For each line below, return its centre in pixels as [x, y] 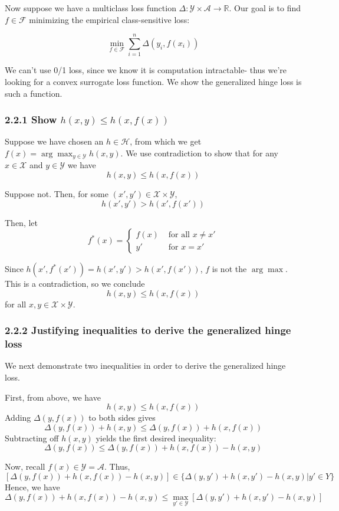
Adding [18, 417]
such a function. [34, 93]
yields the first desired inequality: [156, 438]
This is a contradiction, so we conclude [75, 284]
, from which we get [166, 141]
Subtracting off [32, 438]
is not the [229, 269]
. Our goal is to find [265, 8]
